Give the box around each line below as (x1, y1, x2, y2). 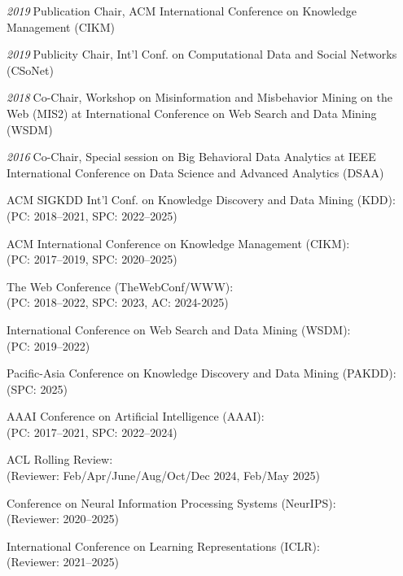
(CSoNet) (7, 61, 54, 78)
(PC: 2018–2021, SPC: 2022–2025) (7, 207, 177, 224)
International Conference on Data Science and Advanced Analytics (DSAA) (7, 164, 384, 181)
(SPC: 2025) (7, 380, 68, 397)
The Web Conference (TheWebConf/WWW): (7, 277, 234, 295)
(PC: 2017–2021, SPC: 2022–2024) (7, 423, 177, 440)
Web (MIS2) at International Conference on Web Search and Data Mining (7, 104, 377, 121)
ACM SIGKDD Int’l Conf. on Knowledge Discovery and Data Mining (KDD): (7, 191, 396, 208)
